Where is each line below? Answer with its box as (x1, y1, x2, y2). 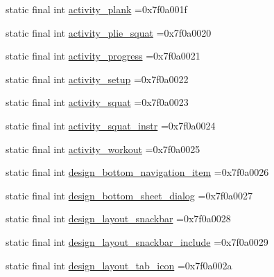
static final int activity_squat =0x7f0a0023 (6, 95, 189, 109)
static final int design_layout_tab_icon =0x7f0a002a (6, 258, 232, 272)
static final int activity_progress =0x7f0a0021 (6, 48, 200, 63)
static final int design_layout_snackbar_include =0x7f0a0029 (6, 234, 268, 249)
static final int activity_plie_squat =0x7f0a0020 (6, 25, 212, 39)
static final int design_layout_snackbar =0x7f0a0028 (6, 211, 231, 226)
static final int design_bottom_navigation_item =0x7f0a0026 (6, 165, 269, 179)
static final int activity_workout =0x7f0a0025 (6, 141, 200, 156)
